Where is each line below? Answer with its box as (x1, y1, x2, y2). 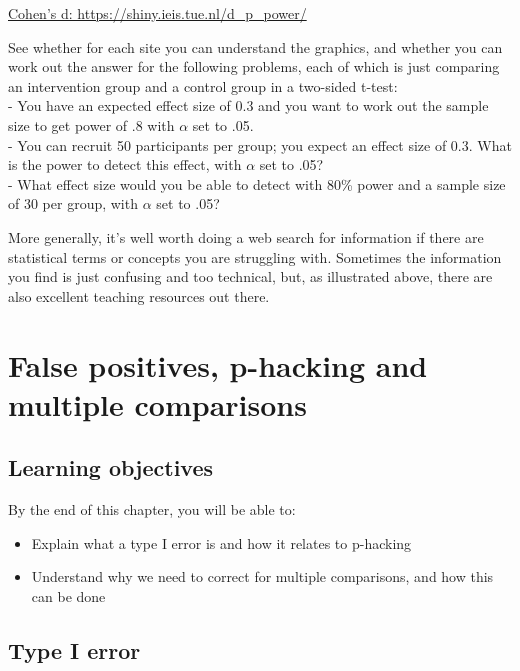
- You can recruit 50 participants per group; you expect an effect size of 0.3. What (8, 134, 512, 155)
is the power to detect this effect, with (8, 154, 242, 175)
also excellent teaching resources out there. (8, 285, 270, 306)
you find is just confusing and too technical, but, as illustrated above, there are (8, 266, 493, 287)
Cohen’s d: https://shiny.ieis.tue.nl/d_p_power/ (8, 3, 307, 23)
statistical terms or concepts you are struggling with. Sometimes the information (8, 246, 502, 267)
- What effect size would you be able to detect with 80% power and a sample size (8, 173, 506, 194)
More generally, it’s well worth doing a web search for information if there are (8, 226, 484, 247)
